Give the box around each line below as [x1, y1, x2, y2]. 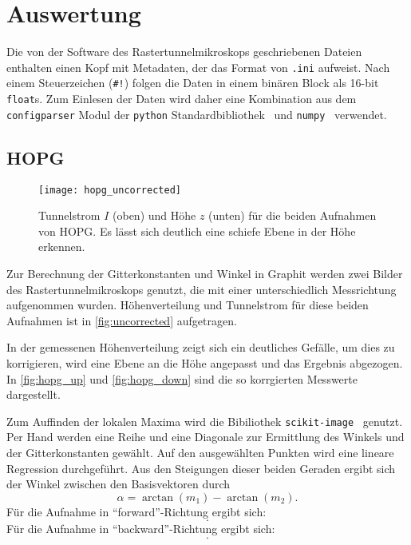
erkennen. [38, 238, 85, 255]
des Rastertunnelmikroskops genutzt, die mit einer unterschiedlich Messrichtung [6, 280, 397, 297]
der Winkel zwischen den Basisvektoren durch [6, 475, 231, 492]
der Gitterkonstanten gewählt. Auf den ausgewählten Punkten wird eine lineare [6, 444, 394, 460]
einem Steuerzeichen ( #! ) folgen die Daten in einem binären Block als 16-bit [6, 74, 379, 91]
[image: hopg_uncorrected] [38, 184, 181, 196]
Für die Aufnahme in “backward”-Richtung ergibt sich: [6, 520, 275, 537]
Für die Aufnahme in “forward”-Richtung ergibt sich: [6, 503, 267, 519]
